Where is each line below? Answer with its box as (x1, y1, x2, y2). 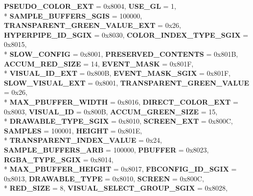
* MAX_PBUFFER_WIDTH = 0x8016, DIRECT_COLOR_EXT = (4, 96, 238, 107)
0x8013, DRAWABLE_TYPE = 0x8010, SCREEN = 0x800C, (4, 173, 204, 183)
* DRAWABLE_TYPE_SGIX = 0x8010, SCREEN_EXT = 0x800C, (4, 116, 233, 126)
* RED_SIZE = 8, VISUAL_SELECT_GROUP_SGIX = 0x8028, (4, 183, 228, 193)
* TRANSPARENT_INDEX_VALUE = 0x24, (4, 135, 162, 145)
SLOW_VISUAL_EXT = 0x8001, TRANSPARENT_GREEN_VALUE (4, 77, 250, 87)
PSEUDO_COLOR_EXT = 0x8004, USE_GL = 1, (4, 1, 176, 11)
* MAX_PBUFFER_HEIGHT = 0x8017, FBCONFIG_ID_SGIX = (4, 164, 237, 174)
